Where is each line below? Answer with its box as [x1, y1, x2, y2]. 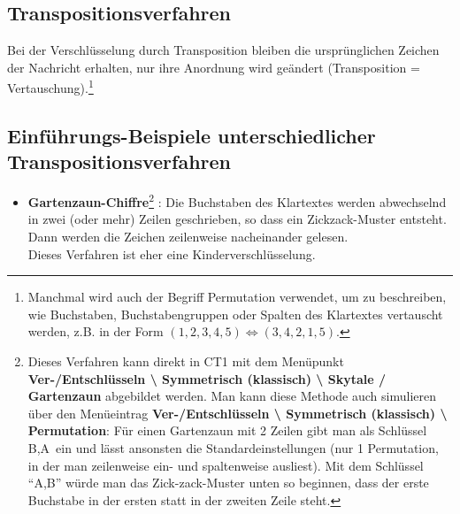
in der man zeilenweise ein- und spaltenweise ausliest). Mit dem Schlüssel [27, 456, 424, 474]
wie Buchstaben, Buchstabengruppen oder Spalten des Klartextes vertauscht [27, 304, 443, 323]
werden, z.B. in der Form [27, 322, 164, 341]
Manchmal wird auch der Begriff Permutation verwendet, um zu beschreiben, [27, 288, 447, 306]
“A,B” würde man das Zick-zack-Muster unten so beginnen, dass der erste [27, 473, 429, 492]
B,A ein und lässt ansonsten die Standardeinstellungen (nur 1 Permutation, [27, 439, 439, 457]
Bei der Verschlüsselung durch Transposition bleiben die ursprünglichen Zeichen [7, 41, 440, 59]
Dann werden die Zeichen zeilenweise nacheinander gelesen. [27, 227, 349, 246]
